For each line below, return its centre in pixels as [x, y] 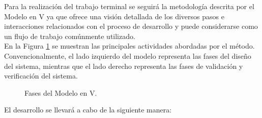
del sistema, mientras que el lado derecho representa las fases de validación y [124, 66]
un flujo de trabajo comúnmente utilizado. [70, 36]
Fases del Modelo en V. [61, 92]
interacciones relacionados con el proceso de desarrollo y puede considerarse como [131, 26]
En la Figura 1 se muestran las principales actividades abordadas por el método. [129, 46]
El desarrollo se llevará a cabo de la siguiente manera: [88, 110]
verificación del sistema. [41, 76]
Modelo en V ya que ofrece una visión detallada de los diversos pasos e [114, 16]
